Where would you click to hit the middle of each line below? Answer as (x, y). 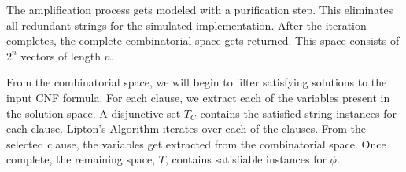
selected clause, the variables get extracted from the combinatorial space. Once (196, 143)
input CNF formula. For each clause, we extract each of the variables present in (198, 97)
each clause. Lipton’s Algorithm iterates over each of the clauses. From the (186, 128)
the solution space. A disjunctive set (94, 113)
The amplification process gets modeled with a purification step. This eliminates (200, 9)
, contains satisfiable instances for (245, 159)
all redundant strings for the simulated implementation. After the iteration (186, 25)
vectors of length (61, 55)
